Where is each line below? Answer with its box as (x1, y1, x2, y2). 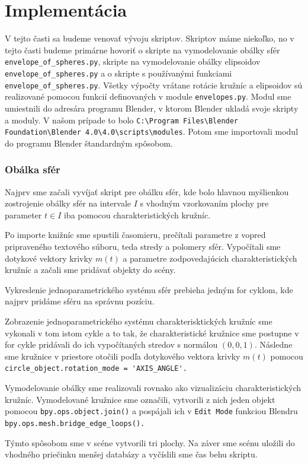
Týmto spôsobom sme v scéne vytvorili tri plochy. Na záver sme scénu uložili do (5, 436, 295, 449)
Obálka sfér (5, 162, 60, 177)
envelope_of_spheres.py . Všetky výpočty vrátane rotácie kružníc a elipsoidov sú (5, 78, 303, 91)
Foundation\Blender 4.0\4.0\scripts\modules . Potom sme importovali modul (5, 125, 299, 138)
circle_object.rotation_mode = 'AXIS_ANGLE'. (5, 364, 187, 373)
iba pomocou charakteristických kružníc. (63, 208, 211, 221)
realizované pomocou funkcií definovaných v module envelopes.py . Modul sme (5, 90, 291, 103)
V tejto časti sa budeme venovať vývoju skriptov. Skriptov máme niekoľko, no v (5, 32, 294, 45)
